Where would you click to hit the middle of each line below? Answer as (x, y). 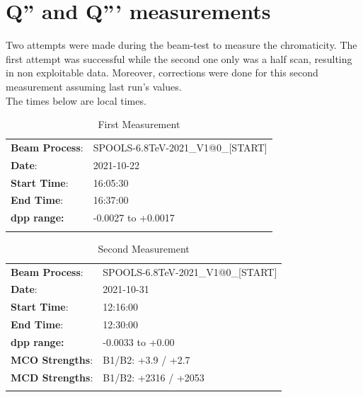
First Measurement (139, 124)
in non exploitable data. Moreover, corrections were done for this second (162, 73)
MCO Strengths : (52, 359)
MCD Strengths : (52, 377)
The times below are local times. (76, 100)
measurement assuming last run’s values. (94, 86)
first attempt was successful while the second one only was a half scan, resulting (179, 58)
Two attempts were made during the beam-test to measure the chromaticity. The (181, 45)
